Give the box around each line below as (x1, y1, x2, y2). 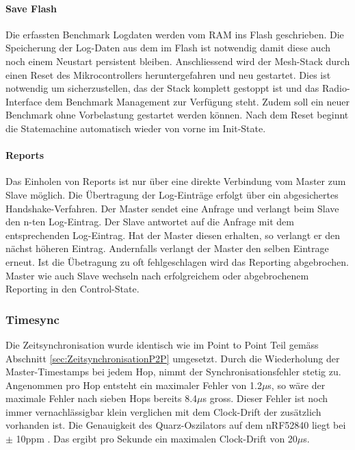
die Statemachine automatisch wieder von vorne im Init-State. (5, 121, 266, 135)
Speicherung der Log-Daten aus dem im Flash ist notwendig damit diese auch (5, 40, 331, 55)
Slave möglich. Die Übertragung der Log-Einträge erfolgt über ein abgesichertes (5, 187, 339, 201)
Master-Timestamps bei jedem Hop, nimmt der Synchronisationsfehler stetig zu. (5, 364, 341, 379)
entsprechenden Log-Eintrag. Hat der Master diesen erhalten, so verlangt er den (5, 227, 341, 242)
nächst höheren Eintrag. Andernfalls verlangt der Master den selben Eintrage (5, 241, 329, 255)
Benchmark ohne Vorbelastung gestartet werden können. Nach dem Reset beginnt (5, 108, 349, 122)
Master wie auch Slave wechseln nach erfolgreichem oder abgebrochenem (5, 268, 309, 282)
